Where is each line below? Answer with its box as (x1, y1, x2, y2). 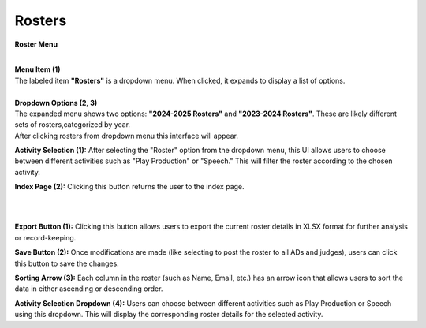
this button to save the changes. (14, 259, 120, 268)
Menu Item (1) (14, 65, 61, 74)
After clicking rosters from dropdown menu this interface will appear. (14, 131, 238, 140)
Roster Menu (14, 39, 58, 49)
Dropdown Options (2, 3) (14, 98, 98, 107)
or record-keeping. (14, 233, 77, 242)
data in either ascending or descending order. (14, 284, 163, 293)
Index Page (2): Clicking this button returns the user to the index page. (14, 182, 245, 192)
